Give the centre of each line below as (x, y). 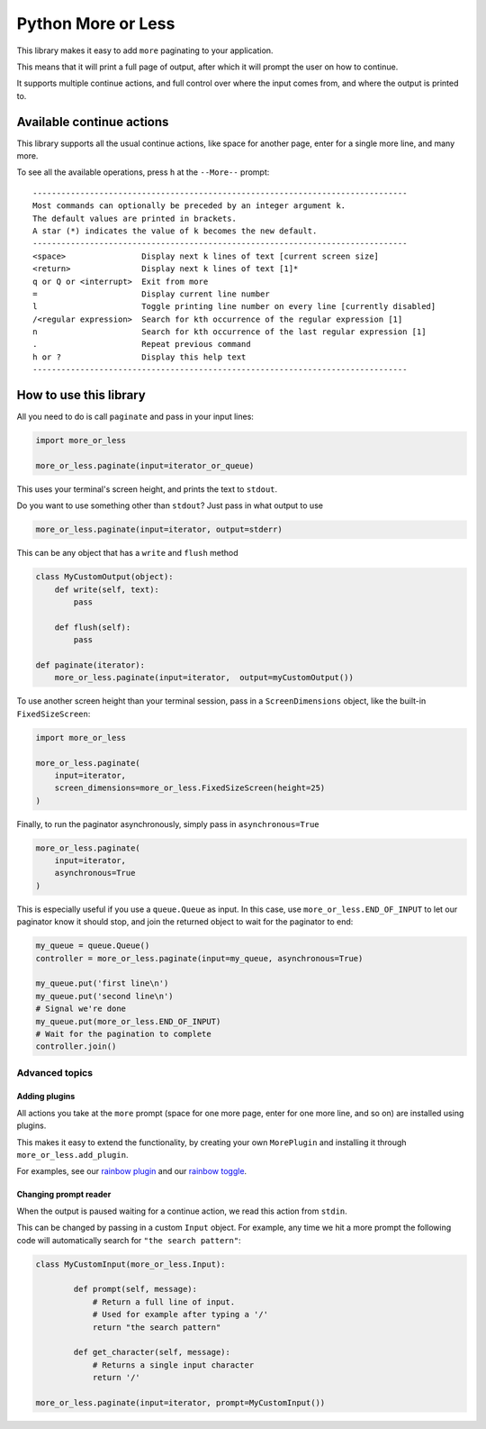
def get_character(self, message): (152, 1352)
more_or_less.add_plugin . (72, 1155)
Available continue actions (93, 122)
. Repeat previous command (142, 344)
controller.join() (76, 1047)
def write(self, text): (107, 589)
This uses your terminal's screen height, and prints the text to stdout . (147, 489)
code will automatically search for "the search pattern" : (129, 1240)
